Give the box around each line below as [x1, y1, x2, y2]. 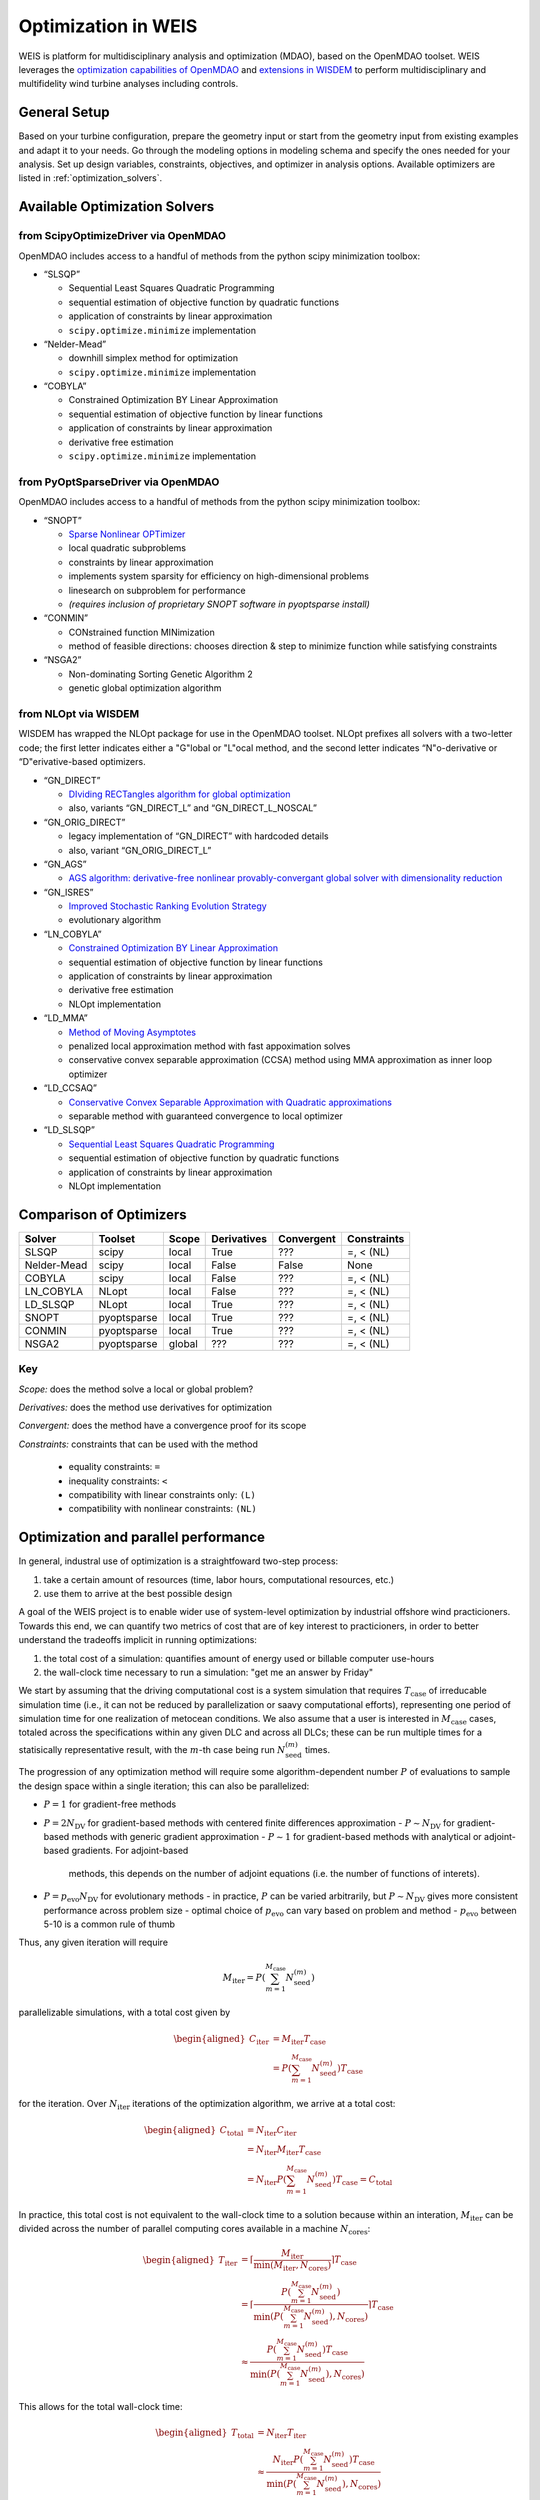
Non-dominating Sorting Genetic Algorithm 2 [68, 668, 254, 680]
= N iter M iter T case [246, 2144, 322, 2158]
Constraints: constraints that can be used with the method [18, 1438, 259, 1450]
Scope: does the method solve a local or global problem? [18, 1383, 254, 1395]
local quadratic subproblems [68, 542, 187, 554]
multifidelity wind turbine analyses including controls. [18, 78, 239, 90]
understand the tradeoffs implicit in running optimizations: [18, 1634, 257, 1646]
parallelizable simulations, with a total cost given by [18, 2006, 231, 2019]
